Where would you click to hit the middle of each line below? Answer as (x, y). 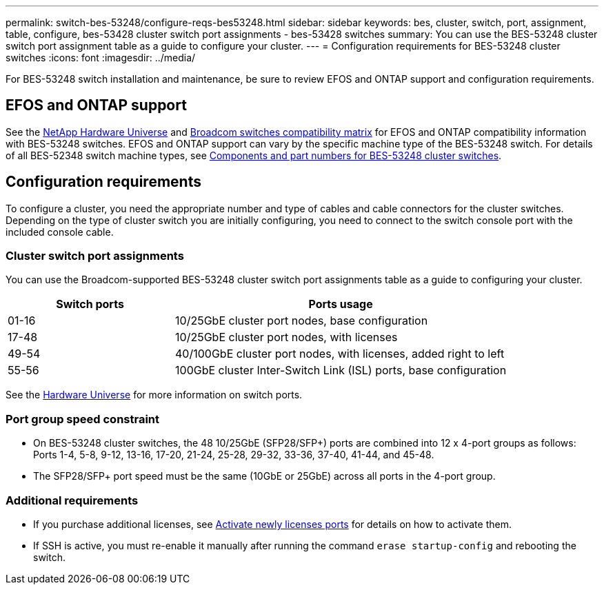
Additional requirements (72, 500)
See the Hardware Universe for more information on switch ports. (154, 395)
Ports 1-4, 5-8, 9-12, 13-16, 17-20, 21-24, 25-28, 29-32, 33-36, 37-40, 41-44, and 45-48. (234, 455)
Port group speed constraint (83, 419)
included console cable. (60, 232)
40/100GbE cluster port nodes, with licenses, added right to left (340, 354)
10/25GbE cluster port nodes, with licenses (286, 337)
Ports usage (341, 304)
